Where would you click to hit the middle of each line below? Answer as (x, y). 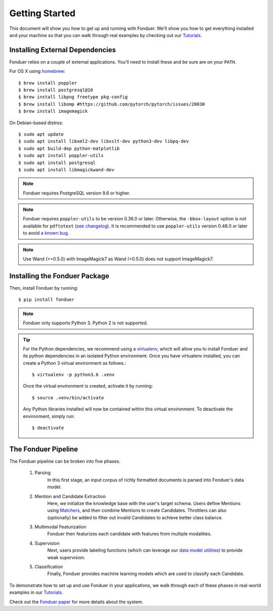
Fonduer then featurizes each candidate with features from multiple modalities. (129, 534)
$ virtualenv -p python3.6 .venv (73, 375)
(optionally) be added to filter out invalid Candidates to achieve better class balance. (135, 517)
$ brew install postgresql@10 (56, 90)
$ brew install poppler (48, 83)
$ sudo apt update (41, 134)
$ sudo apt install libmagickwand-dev (66, 169)
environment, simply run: (49, 416)
